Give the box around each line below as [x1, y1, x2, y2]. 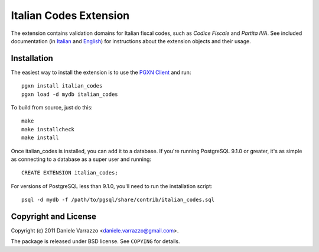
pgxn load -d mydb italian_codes [21, 91, 118, 98]
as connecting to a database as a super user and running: [11, 156, 152, 163]
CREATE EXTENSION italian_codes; [21, 169, 118, 176]
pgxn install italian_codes [21, 83, 103, 89]
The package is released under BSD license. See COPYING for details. [11, 238, 180, 245]
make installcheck [21, 126, 75, 133]
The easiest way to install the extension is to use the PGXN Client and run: [11, 69, 191, 76]
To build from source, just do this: [11, 104, 93, 111]
